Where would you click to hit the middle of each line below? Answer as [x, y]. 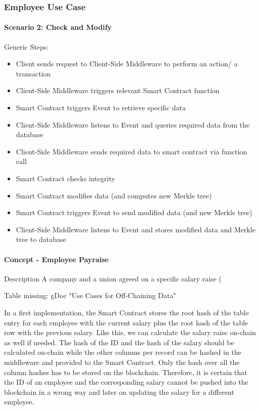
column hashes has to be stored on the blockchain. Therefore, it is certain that [126, 372]
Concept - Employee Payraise [56, 259]
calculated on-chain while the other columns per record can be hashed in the [123, 352]
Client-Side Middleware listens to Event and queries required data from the [133, 124]
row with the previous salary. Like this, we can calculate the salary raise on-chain [130, 332]
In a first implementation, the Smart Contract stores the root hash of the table [126, 312]
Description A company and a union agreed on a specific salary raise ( [113, 278]
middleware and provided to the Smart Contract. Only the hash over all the [122, 362]
